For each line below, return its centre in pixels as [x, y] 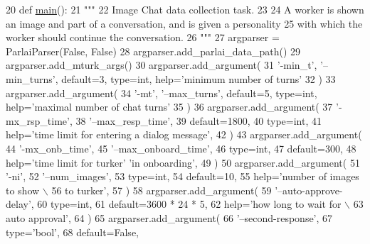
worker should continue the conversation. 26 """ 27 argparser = [143, 37]
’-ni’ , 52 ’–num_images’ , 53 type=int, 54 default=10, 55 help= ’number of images [183, 176]
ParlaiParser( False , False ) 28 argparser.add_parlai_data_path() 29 [153, 51]
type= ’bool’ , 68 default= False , [73, 232]
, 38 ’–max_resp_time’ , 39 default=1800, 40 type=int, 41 [195, 120]
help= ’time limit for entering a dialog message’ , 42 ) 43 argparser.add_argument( [184, 134]
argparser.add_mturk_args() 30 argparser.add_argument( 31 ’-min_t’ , [162, 65]
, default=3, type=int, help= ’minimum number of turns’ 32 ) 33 [195, 78]
